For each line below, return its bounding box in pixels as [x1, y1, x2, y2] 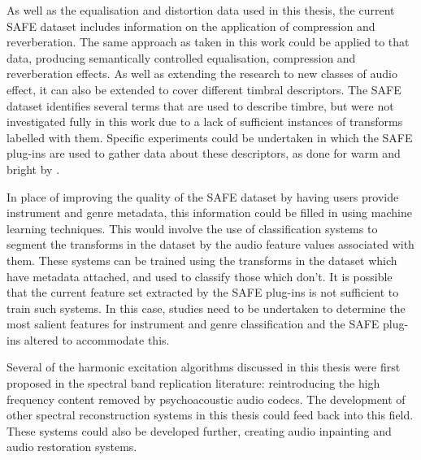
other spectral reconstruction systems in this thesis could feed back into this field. [7, 406, 414, 423]
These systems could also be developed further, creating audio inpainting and [7, 422, 392, 439]
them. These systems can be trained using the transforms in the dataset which [7, 251, 397, 268]
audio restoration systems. [7, 438, 137, 455]
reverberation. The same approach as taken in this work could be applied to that [7, 33, 410, 50]
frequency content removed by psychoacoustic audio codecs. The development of [7, 390, 406, 407]
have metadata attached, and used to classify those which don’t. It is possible [7, 267, 393, 284]
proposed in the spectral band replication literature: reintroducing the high [7, 375, 380, 392]
